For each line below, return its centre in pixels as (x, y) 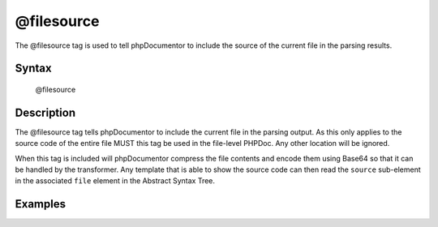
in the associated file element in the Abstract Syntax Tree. (115, 181)
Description (45, 112)
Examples (41, 204)
